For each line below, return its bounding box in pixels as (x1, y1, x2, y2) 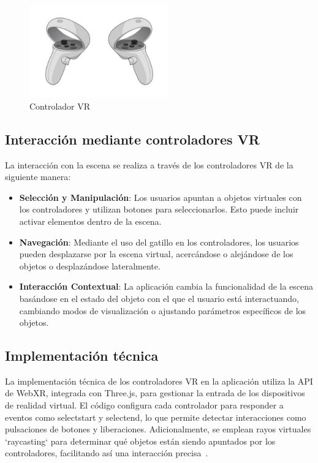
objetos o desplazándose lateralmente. (19, 259, 161, 272)
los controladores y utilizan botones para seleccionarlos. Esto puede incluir (19, 203, 299, 216)
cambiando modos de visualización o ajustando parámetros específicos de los (19, 304, 306, 317)
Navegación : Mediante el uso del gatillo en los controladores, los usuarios (19, 235, 299, 248)
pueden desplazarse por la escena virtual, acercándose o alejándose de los (19, 247, 293, 260)
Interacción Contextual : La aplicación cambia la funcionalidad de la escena (19, 280, 314, 293)
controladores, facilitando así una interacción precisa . (5, 446, 208, 459)
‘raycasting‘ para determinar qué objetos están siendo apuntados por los (5, 434, 276, 447)
